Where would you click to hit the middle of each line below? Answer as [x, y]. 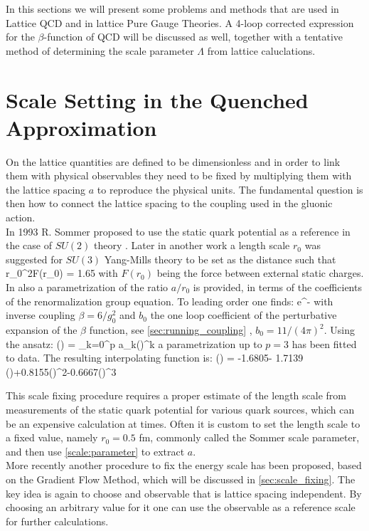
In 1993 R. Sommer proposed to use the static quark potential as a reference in [178, 231]
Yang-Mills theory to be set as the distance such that [220, 259]
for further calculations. [57, 521]
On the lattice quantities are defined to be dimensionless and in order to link [173, 161]
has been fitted [324, 343]
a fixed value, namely [52, 437]
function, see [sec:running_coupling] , [171, 330]
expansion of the [42, 330]
